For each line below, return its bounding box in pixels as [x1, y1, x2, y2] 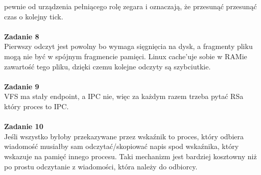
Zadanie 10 [4, 121, 43, 132]
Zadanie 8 [4, 31, 39, 41]
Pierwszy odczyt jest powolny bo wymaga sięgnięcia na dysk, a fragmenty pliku [4, 41, 253, 52]
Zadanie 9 [4, 81, 39, 91]
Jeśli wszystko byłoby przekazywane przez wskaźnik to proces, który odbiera [4, 131, 244, 141]
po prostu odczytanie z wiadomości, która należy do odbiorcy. [4, 161, 198, 171]
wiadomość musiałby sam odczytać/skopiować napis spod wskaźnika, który [4, 141, 239, 152]
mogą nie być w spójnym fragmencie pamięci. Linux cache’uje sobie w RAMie [4, 51, 247, 61]
